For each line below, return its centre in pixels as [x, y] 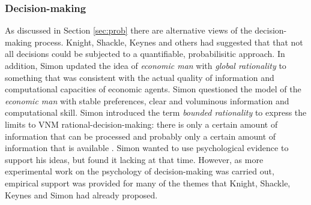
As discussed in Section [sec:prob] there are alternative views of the [128, 30]
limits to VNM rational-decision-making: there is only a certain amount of [141, 124]
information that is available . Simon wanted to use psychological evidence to [147, 148]
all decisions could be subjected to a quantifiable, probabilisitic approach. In [145, 54]
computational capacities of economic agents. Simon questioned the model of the [153, 89]
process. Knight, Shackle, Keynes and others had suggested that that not [169, 42]
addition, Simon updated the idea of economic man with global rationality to [146, 65]
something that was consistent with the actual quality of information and [140, 77]
